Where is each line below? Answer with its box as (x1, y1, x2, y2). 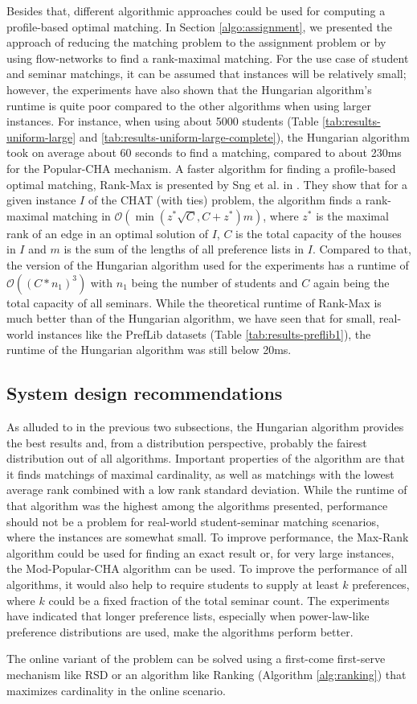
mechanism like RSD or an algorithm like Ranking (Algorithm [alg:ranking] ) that (6, 665, 407, 682)
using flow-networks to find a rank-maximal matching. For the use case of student (6, 49, 409, 66)
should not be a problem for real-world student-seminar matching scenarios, (6, 513, 379, 529)
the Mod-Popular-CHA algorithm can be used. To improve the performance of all (6, 560, 407, 577)
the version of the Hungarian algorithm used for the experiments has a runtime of (6, 256, 409, 273)
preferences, (352, 576, 410, 593)
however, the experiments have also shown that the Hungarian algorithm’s (6, 80, 372, 97)
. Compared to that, (312, 241, 411, 257)
